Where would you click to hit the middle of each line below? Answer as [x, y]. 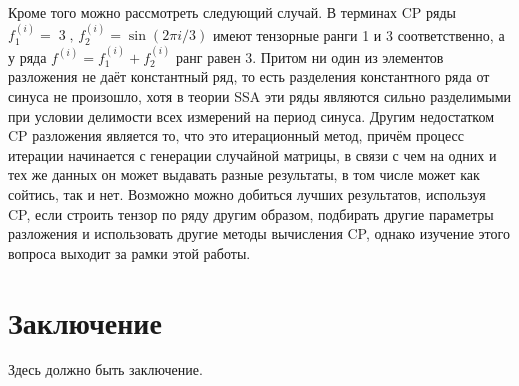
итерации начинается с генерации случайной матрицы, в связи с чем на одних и [252, 154]
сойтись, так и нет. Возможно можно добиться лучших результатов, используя [247, 193]
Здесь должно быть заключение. [105, 369]
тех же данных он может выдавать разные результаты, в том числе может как [244, 174]
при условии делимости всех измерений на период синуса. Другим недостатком [251, 115]
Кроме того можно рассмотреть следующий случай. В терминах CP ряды [232, 12]
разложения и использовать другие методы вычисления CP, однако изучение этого [259, 233]
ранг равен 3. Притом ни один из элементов [310, 56]
